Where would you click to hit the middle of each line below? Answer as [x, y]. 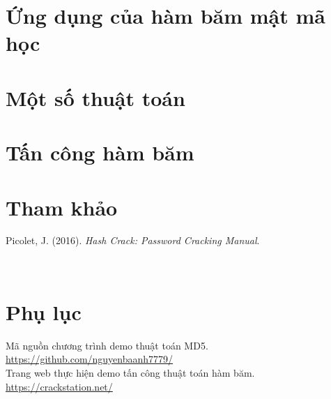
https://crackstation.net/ [59, 386]
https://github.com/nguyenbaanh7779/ [90, 359]
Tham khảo [62, 207]
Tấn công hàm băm [100, 152]
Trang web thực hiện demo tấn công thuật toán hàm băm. [130, 372]
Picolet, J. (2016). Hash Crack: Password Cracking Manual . [133, 240]
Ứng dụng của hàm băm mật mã [165, 16]
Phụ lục [44, 311]
